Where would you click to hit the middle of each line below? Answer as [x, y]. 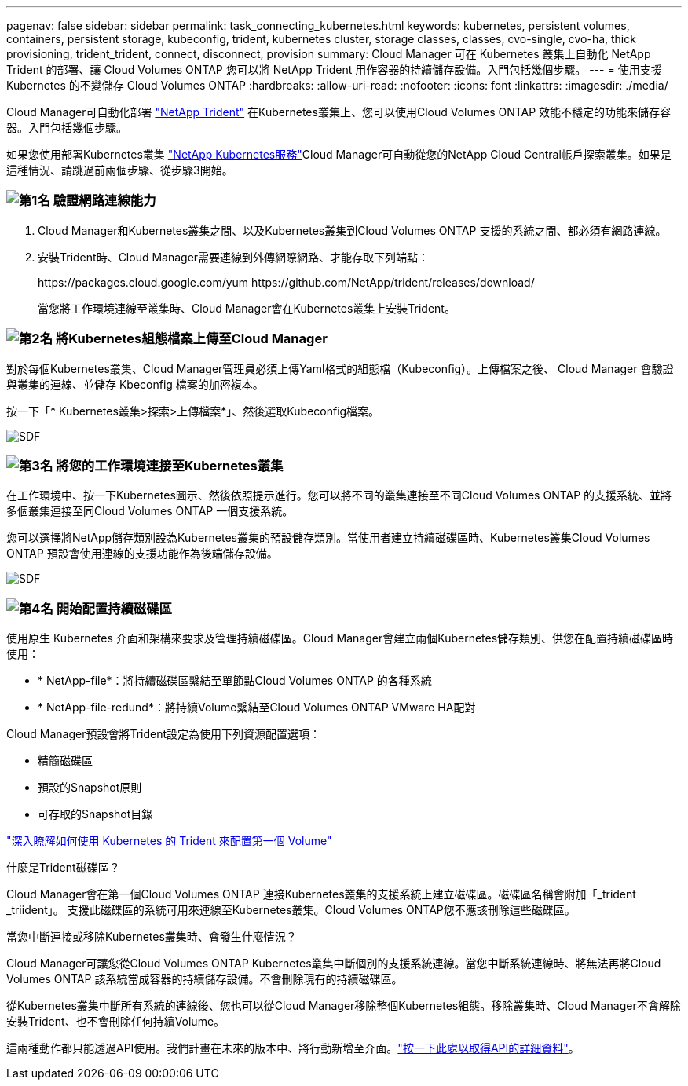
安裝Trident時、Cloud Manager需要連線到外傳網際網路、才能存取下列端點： [234, 257]
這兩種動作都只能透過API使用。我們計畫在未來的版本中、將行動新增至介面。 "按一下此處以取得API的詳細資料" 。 [293, 1048]
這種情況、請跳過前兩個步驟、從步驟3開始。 [120, 170]
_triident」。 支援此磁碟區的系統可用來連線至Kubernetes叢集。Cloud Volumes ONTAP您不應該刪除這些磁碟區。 [291, 910]
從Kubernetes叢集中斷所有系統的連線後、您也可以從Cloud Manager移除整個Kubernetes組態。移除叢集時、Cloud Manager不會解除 [344, 1006]
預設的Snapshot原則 [90, 787]
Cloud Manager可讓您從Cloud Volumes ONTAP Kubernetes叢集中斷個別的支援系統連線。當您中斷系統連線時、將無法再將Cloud [334, 963]
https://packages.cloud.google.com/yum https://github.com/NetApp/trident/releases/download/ [286, 282]
